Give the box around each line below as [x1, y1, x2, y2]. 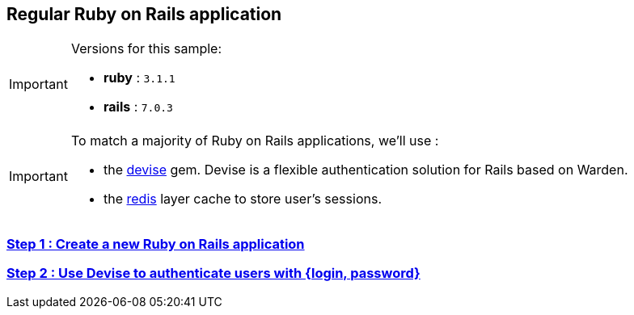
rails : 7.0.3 [103, 99, 173, 115]
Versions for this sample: [70, 40, 222, 57]
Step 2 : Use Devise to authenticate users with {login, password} [6, 265, 421, 282]
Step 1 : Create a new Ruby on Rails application [6, 235, 305, 252]
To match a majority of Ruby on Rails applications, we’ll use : [70, 132, 439, 149]
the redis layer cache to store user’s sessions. [103, 191, 382, 208]
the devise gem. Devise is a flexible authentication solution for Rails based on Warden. [103, 162, 628, 178]
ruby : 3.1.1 [103, 69, 175, 86]
